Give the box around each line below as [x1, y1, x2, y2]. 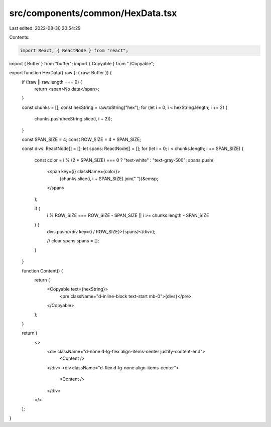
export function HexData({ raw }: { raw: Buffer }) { [9, 70, 112, 76]
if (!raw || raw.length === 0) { [22, 79, 82, 85]
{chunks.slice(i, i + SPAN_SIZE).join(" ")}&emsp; [59, 176, 158, 182]
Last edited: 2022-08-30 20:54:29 [9, 25, 81, 31]
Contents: [9, 34, 30, 40]
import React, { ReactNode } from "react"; [20, 48, 129, 53]
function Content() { [22, 267, 63, 273]
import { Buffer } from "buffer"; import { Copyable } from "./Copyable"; [9, 60, 155, 66]
